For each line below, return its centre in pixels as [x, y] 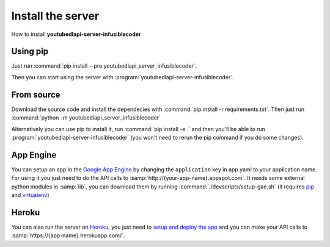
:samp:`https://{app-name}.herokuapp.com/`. [68, 235]
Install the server [55, 16]
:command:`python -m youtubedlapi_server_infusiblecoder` [86, 118]
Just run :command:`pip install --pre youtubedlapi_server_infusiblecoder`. [104, 66]
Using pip [30, 52]
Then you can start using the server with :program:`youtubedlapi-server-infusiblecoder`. [123, 77]
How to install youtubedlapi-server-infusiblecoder [76, 34]
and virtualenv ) [30, 195]
